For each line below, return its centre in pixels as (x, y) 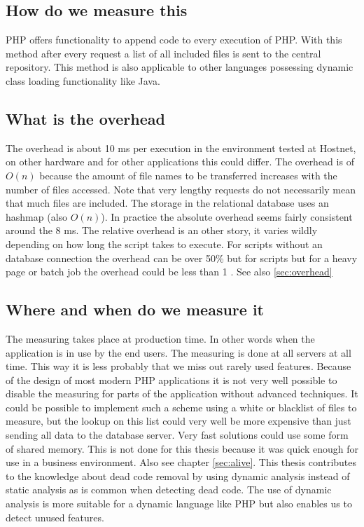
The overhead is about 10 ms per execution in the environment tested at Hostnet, (181, 148)
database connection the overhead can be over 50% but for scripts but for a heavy (182, 258)
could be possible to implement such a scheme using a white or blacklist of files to (181, 407)
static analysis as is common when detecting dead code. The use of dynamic (169, 490)
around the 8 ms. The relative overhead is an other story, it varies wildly (162, 230)
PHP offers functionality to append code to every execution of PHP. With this (174, 40)
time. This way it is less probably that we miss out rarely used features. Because (178, 366)
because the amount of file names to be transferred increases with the (188, 175)
